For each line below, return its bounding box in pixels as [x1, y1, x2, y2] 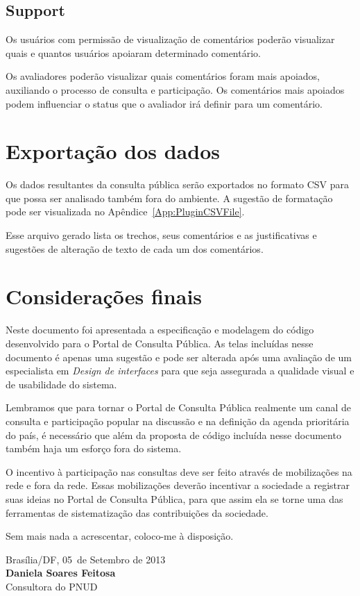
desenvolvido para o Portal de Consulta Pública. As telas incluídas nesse [6, 336, 314, 350]
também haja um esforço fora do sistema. [6, 441, 182, 456]
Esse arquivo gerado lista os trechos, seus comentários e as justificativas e [6, 228, 317, 242]
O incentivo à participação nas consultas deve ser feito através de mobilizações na [6, 464, 352, 479]
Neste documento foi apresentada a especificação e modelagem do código [6, 322, 314, 337]
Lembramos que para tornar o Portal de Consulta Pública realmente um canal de [6, 400, 351, 415]
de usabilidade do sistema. [6, 376, 117, 391]
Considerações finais [6, 282, 203, 311]
